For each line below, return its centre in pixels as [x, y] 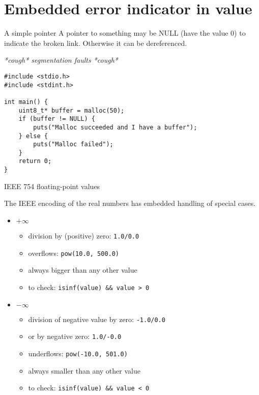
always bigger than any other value [83, 270]
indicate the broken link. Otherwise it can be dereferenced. [96, 43]
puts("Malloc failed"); [73, 144]
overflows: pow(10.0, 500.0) [74, 253]
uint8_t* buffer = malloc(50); [71, 110]
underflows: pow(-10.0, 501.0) [78, 353]
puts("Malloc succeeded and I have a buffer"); [115, 127]
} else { [33, 136]
